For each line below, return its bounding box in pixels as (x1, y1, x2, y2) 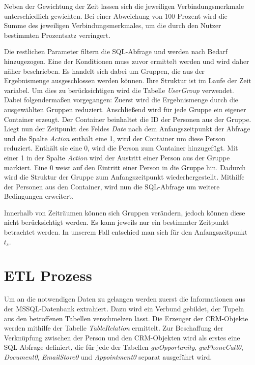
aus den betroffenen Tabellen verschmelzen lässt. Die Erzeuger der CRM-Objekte (4, 313, 248, 323)
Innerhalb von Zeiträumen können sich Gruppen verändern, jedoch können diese (4, 207, 245, 217)
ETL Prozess (4, 265, 92, 285)
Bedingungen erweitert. (4, 191, 74, 201)
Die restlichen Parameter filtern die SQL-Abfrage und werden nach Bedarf (4, 46, 227, 57)
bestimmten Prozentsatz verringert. (4, 30, 111, 40)
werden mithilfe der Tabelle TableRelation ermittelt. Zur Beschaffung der (4, 323, 224, 333)
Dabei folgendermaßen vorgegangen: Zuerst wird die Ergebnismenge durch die (4, 94, 238, 105)
